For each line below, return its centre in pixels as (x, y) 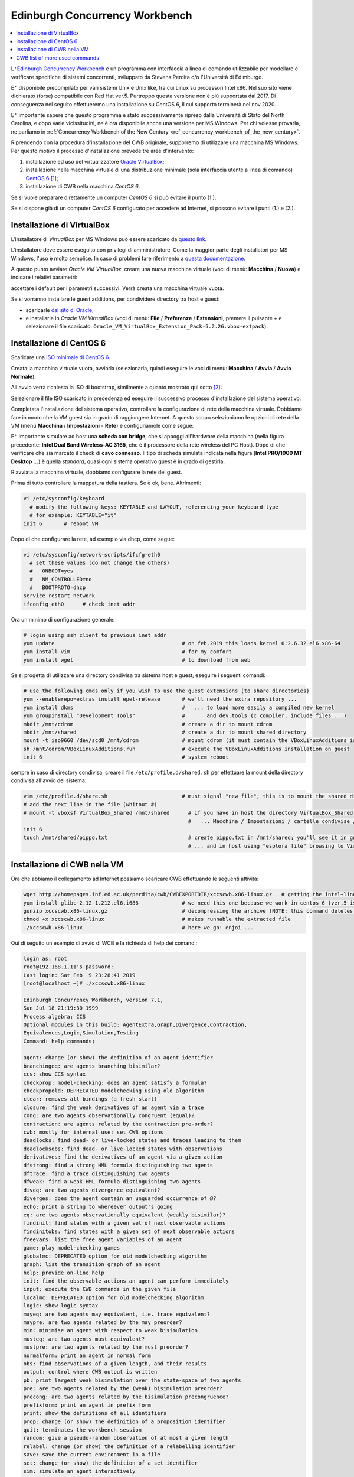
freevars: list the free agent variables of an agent (103, 1240)
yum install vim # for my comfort (128, 652)
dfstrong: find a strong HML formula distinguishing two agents (118, 1165)
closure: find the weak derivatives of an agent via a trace (114, 1107)
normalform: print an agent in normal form (87, 1355)
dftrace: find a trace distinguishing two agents (96, 1173)
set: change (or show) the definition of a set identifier (110, 1463)
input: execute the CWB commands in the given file (100, 1289)
